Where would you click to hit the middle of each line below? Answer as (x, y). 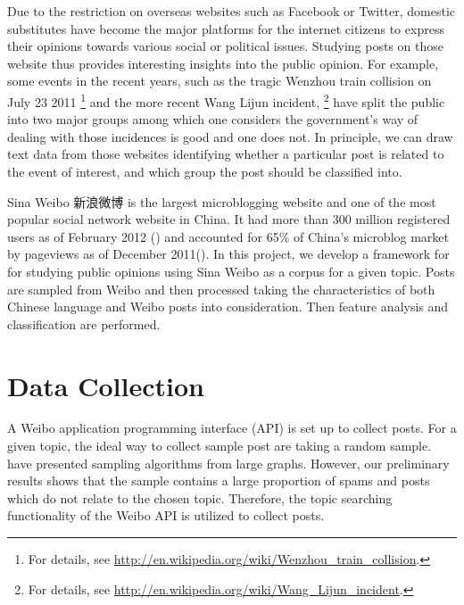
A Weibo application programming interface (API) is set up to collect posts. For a (232, 428)
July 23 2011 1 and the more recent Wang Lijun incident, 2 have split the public (226, 100)
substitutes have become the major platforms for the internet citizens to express (226, 28)
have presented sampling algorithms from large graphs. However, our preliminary (228, 463)
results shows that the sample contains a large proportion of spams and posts (219, 481)
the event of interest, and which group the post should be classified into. (205, 171)
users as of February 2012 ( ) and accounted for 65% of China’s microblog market (228, 236)
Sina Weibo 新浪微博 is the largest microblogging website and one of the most (222, 201)
